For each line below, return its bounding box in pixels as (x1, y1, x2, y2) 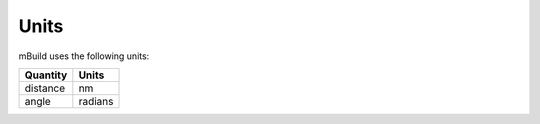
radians (78, 94, 114, 108)
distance (24, 81, 66, 95)
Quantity (24, 68, 68, 82)
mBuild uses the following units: (18, 50, 150, 62)
